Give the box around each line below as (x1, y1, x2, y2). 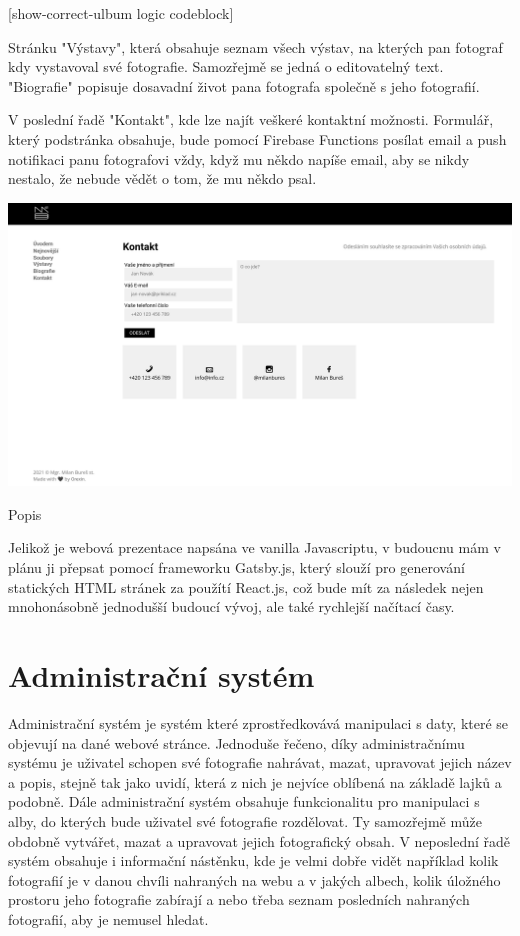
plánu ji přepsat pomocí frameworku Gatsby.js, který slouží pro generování (8, 557, 465, 578)
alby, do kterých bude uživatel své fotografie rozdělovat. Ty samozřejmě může (8, 810, 482, 831)
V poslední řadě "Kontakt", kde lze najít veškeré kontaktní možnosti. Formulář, (8, 109, 494, 130)
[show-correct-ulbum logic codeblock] (8, 3, 234, 23)
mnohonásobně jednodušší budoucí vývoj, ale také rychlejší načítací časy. (8, 596, 455, 617)
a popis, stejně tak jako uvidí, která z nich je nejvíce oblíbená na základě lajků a (8, 771, 502, 792)
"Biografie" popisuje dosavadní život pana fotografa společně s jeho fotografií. (8, 75, 480, 96)
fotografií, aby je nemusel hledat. (8, 908, 209, 929)
